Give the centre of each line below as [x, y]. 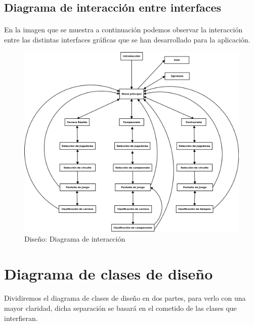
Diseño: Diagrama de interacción [75, 238]
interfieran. [21, 318]
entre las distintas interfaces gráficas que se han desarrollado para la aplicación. [127, 39]
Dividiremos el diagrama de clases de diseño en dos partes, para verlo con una [125, 298]
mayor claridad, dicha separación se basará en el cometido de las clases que [120, 308]
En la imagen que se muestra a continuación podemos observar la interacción [123, 30]
